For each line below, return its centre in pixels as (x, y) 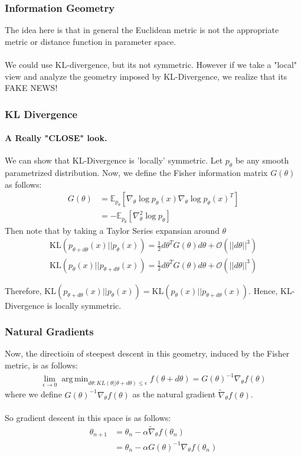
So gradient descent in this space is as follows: (88, 417)
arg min (75, 379)
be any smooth (262, 160)
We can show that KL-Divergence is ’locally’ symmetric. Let (114, 160)
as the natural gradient (174, 394)
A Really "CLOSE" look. (56, 138)
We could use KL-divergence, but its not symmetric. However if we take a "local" (151, 64)
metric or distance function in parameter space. (91, 41)
